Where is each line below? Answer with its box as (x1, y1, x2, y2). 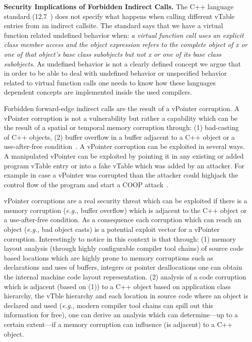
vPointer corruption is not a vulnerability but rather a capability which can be (4, 113, 238, 123)
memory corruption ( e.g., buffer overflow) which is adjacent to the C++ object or (4, 205, 247, 215)
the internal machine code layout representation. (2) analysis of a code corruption (4, 272, 246, 282)
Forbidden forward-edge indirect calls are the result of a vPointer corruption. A (4, 103, 239, 113)
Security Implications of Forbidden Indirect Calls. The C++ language (4, 1, 234, 11)
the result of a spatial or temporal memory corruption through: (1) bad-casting (4, 122, 239, 132)
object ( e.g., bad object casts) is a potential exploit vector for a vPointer (4, 224, 220, 234)
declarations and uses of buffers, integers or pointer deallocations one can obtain (4, 262, 242, 272)
